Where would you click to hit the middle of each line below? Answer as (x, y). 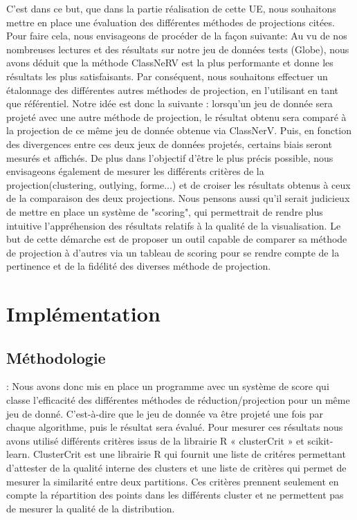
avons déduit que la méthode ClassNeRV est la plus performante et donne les (170, 63)
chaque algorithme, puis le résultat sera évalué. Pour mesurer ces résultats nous (175, 427)
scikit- (320, 440)
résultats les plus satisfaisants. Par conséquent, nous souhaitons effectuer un (167, 76)
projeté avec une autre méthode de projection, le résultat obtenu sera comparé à (176, 117)
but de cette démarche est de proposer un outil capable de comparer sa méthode (177, 239)
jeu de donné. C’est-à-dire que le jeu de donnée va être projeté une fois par (165, 413)
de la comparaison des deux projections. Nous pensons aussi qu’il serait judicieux (178, 198)
